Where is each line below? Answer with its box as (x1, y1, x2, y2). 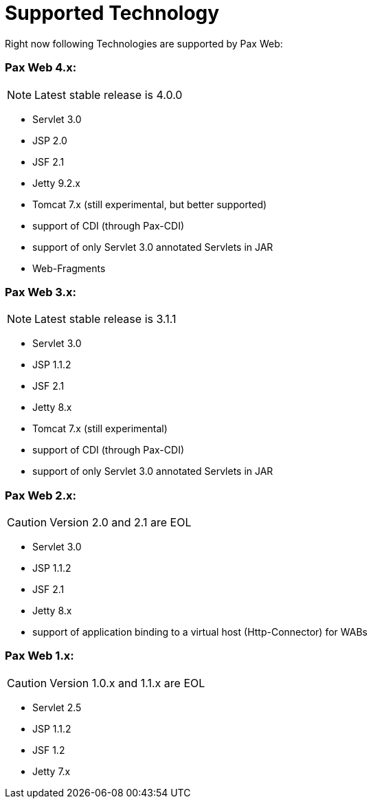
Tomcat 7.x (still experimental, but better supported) (32, 198, 267, 210)
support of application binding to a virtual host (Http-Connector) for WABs (32, 626, 368, 638)
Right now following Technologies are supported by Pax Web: (5, 37, 283, 49)
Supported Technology (5, 1, 220, 25)
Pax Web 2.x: (5, 488, 77, 502)
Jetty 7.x (32, 765, 71, 777)
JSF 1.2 (32, 744, 65, 756)
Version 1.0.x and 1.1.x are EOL (49, 675, 205, 690)
